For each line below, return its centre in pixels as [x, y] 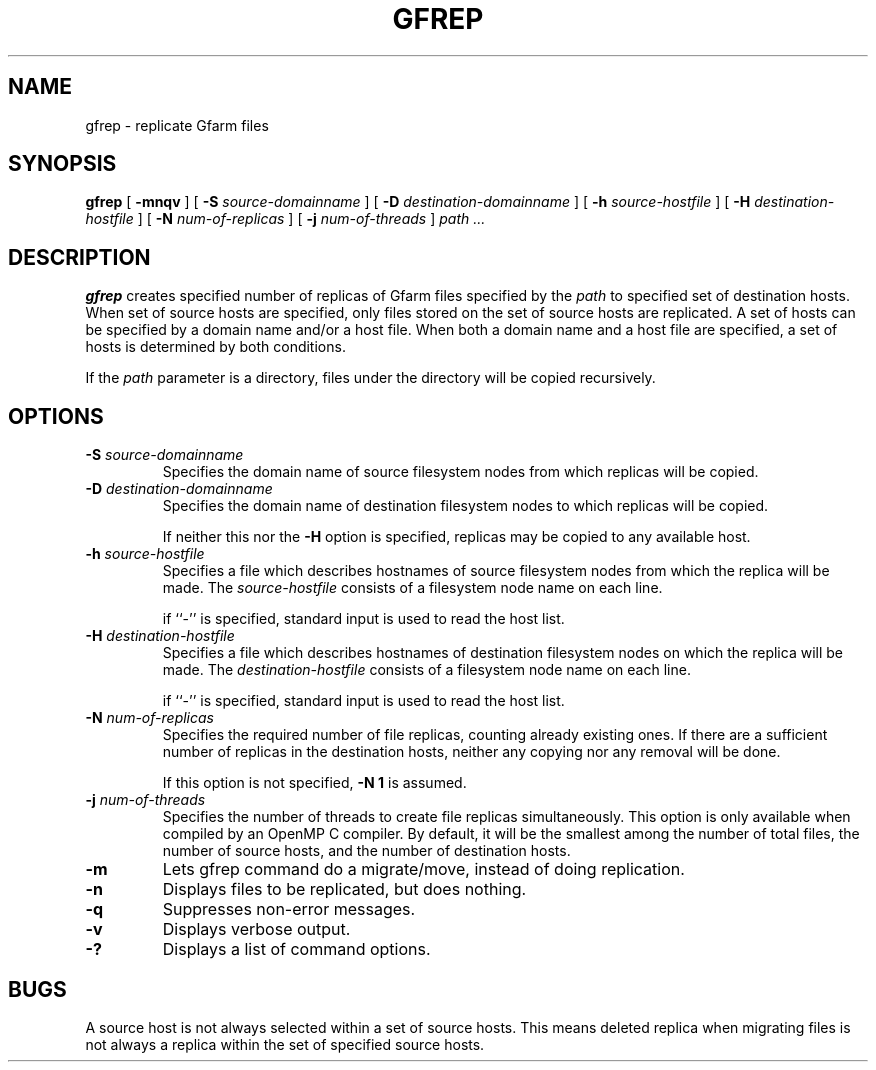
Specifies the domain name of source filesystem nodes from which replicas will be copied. [460, 472]
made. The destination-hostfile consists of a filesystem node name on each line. [426, 670]
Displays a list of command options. [296, 949]
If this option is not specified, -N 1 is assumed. [314, 783]
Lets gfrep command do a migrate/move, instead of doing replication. [423, 869]
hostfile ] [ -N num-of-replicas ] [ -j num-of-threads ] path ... [285, 219]
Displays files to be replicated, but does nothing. [344, 889]
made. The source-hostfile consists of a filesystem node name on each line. [412, 588]
